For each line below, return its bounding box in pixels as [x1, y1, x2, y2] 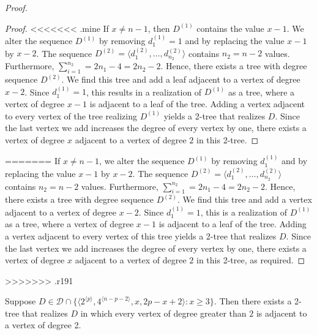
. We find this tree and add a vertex [177, 193, 312, 206]
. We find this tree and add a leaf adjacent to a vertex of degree [61, 73, 300, 86]
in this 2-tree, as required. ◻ [196, 254, 305, 266]
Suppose [5, 295, 36, 307]
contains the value [196, 21, 264, 34]
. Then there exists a [214, 295, 292, 307]
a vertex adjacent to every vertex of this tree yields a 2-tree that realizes [5, 229, 277, 242]
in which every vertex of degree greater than [80, 306, 247, 319]
